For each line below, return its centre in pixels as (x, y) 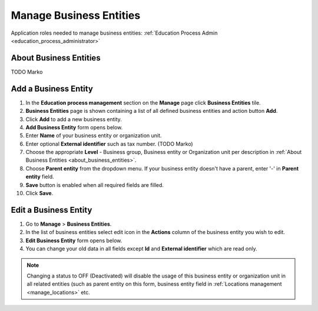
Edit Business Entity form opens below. (74, 240)
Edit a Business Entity (52, 210)
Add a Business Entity (52, 88)
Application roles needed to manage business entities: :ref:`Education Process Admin (114, 33)
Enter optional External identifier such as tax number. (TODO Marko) (110, 143)
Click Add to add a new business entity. (74, 119)
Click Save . (39, 193)
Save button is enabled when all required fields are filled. (95, 185)
